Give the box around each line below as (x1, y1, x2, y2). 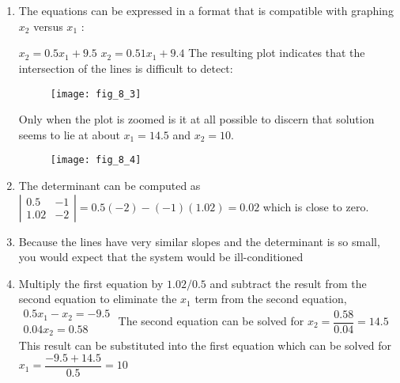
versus (33, 17, 63, 34)
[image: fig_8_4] (50, 154, 142, 166)
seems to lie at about (18, 126, 120, 142)
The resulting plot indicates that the (188, 44, 365, 61)
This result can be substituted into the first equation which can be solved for (18, 337, 391, 353)
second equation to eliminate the (18, 290, 177, 307)
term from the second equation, (194, 290, 347, 307)
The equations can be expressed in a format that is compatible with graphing (18, 2, 394, 19)
